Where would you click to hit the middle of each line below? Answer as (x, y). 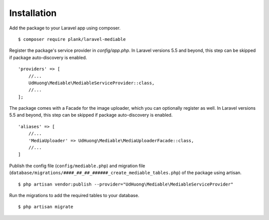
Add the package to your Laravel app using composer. (65, 28)
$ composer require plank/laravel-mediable (72, 39)
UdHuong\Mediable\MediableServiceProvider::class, (91, 83)
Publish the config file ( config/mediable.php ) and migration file (77, 166)
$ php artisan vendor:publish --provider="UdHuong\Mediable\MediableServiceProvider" (126, 184)
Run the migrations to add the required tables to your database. (74, 195)
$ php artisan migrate (46, 207)
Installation (33, 13)
